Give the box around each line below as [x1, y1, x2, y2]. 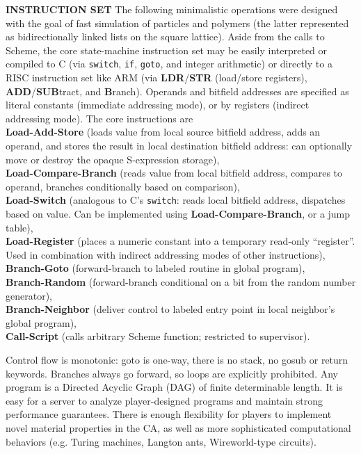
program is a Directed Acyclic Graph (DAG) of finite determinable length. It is [6, 380, 343, 394]
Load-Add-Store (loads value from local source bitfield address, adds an [6, 124, 321, 139]
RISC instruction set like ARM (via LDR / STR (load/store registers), [6, 70, 307, 85]
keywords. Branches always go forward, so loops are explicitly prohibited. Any [6, 366, 338, 380]
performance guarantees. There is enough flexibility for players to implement [6, 407, 332, 421]
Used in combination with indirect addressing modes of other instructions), [6, 247, 326, 261]
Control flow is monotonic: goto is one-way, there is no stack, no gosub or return [6, 352, 348, 366]
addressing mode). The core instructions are [6, 111, 193, 125]
